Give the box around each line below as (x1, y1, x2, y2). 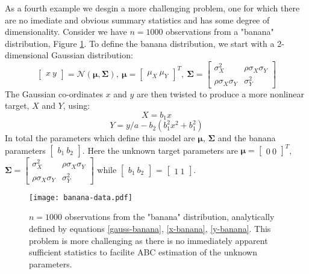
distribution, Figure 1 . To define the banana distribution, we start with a (5, 37, 275, 49)
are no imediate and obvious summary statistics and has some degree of (5, 13, 270, 26)
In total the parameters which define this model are (5, 132, 195, 144)
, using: (63, 99, 90, 112)
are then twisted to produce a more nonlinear (137, 87, 304, 100)
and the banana (217, 132, 276, 144)
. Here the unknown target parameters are (82, 144, 238, 156)
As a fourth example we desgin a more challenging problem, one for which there (5, 2, 300, 14)
